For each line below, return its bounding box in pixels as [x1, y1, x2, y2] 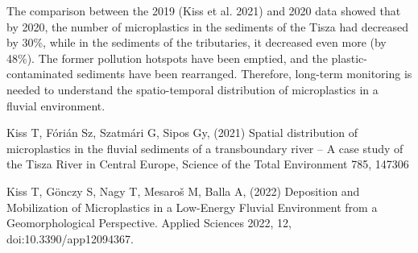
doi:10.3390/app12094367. [6, 230, 134, 247]
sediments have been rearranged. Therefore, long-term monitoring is [77, 65, 412, 82]
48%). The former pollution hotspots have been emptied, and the [6, 49, 328, 66]
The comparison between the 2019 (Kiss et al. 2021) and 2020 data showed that [6, 2, 401, 19]
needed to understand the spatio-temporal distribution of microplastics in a [6, 81, 379, 97]
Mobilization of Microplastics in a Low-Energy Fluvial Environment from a [6, 198, 378, 215]
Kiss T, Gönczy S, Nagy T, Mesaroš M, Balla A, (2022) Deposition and [6, 182, 360, 199]
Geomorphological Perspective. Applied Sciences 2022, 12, [6, 214, 292, 231]
